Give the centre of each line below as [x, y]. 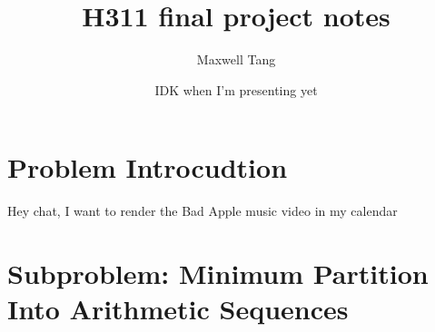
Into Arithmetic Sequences [178, 309]
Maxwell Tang [236, 59]
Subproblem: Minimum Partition [218, 273]
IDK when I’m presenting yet [236, 89]
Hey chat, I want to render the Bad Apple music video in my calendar [203, 211]
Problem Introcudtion [148, 167]
